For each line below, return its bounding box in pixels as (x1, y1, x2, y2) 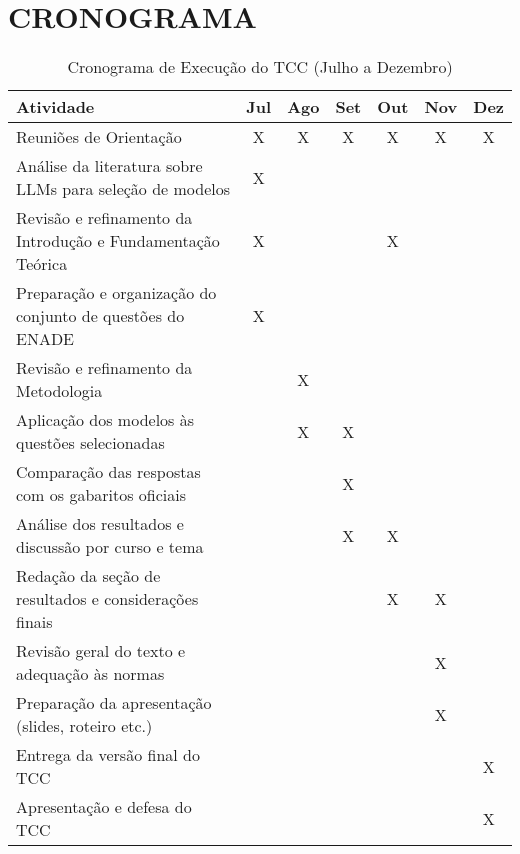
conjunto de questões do (16, 304, 185, 328)
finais (16, 610, 53, 634)
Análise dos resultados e (16, 512, 184, 536)
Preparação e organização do (16, 281, 217, 305)
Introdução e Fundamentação (16, 229, 220, 253)
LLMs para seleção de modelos (16, 177, 231, 201)
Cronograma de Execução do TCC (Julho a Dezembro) (67, 55, 453, 79)
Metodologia (16, 379, 103, 403)
